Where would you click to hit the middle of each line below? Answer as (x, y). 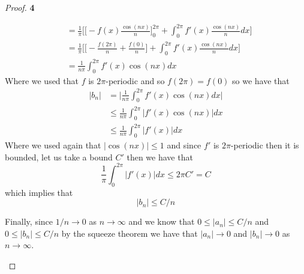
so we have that (261, 80)
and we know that (162, 221)
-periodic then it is (265, 145)
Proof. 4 (20, 7)
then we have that (160, 157)
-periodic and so (135, 80)
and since (184, 145)
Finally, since (29, 221)
